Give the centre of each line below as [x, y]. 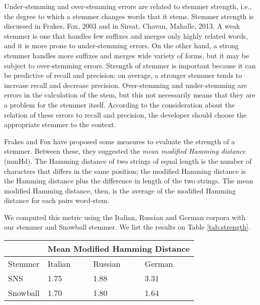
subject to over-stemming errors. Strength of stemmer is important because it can [130, 65]
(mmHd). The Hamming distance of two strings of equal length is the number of [128, 161]
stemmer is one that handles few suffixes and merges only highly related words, [126, 35]
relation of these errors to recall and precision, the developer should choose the [125, 114]
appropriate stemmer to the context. [60, 124]
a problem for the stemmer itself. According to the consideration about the [119, 104]
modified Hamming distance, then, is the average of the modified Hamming [120, 190]
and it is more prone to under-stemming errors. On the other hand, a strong [121, 45]
